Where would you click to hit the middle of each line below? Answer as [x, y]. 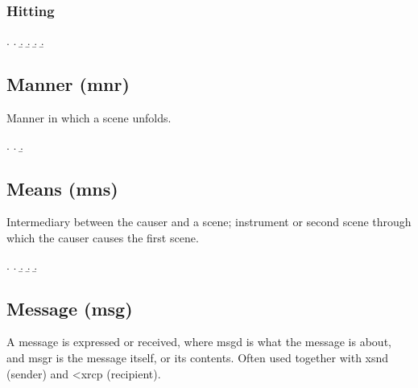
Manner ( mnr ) [68, 84]
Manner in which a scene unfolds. [89, 118]
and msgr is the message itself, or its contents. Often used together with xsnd [198, 357]
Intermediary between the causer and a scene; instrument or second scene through [209, 222]
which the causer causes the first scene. [103, 237]
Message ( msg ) [70, 308]
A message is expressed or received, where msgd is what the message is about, [199, 342]
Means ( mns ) [62, 188]
